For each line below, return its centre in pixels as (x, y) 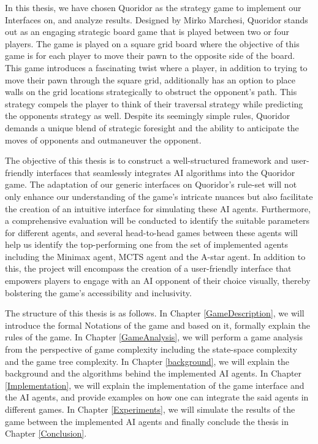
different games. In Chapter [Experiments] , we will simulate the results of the (150, 409)
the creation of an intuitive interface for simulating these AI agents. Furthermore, (158, 208)
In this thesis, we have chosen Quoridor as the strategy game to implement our (153, 7)
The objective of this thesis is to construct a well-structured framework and (147, 160)
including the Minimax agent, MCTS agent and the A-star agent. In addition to (155, 256)
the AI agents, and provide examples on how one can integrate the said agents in (157, 397)
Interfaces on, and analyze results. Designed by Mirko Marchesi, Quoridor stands (157, 19)
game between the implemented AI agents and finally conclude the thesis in (147, 421)
